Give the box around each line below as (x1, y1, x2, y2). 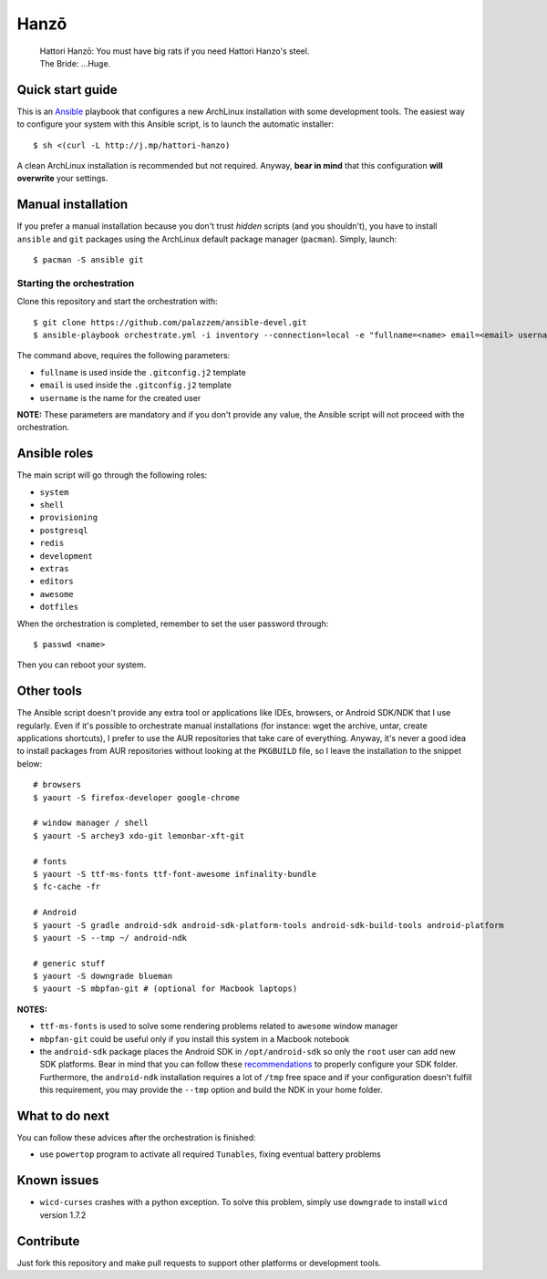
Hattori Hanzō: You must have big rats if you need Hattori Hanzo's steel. (39, 46, 310, 57)
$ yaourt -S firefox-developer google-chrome (33, 792, 241, 802)
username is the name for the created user (39, 392, 201, 403)
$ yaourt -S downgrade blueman (33, 971, 173, 982)
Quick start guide (16, 82, 118, 98)
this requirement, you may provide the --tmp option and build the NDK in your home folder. (39, 1085, 383, 1096)
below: (16, 758, 43, 769)
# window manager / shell (33, 818, 150, 829)
